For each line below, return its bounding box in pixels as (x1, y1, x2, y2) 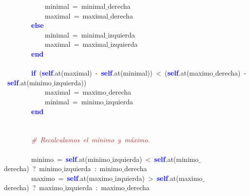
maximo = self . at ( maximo (31, 173, 113, 183)
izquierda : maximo (65, 182, 125, 193)
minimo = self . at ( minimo (31, 154, 110, 164)
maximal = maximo (44, 87, 107, 97)
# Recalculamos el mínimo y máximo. (31, 135, 150, 145)
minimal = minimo (44, 96, 104, 106)
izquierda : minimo (63, 163, 122, 174)
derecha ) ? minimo (4, 163, 62, 174)
